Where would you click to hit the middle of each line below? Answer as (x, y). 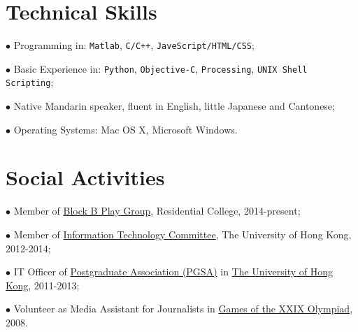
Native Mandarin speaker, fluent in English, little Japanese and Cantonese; (174, 106)
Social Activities (85, 177)
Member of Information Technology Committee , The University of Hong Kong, (182, 234)
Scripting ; (30, 82)
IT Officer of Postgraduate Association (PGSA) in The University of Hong (173, 272)
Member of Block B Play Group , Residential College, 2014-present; (157, 211)
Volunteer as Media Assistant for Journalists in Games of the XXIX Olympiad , (183, 309)
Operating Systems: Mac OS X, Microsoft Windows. (126, 129)
